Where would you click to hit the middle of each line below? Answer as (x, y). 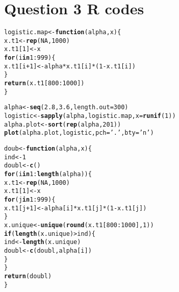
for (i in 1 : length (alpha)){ (48, 174)
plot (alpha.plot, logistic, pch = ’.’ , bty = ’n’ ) (79, 133)
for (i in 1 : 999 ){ (30, 58)
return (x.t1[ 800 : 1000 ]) (44, 83)
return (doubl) (28, 276)
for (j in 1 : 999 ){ (30, 199)
